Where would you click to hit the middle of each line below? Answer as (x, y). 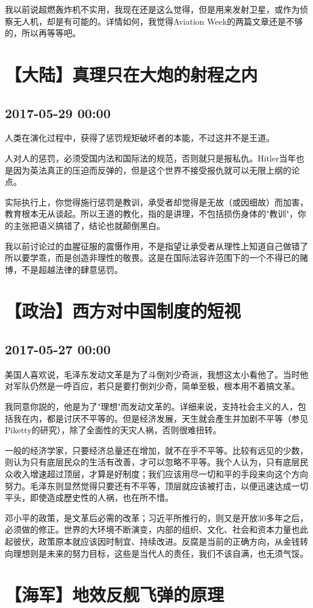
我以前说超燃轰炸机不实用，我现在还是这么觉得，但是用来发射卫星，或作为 (152, 9)
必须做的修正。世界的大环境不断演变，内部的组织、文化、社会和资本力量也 (152, 529)
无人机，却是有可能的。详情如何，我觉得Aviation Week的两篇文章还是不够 (158, 21)
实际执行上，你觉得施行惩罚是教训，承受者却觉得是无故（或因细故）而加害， (156, 202)
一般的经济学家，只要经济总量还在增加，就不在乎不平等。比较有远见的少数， (156, 450)
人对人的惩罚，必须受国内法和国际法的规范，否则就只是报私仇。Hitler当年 (150, 158)
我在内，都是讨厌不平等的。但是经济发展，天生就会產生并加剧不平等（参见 (160, 418)
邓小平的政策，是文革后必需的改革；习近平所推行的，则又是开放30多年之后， (156, 517)
